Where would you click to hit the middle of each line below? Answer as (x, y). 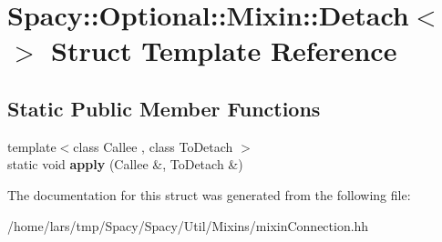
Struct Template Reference (224, 50)
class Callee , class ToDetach (153, 146)
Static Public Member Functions (164, 108)
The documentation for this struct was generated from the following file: (209, 194)
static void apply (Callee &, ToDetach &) (125, 164)
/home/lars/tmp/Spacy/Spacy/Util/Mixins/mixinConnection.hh (188, 225)
